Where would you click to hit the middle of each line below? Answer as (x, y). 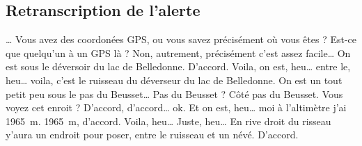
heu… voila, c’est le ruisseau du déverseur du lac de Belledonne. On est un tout (174, 80)
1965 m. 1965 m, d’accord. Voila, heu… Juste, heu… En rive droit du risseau (168, 121)
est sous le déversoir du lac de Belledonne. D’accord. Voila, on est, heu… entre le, (178, 66)
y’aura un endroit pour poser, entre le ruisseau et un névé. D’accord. (152, 135)
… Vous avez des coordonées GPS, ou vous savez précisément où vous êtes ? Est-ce (181, 39)
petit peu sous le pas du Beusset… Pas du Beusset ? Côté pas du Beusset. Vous (174, 94)
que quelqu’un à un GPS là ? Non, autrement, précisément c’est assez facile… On (178, 52)
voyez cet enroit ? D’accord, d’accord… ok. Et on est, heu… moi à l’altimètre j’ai (176, 107)
